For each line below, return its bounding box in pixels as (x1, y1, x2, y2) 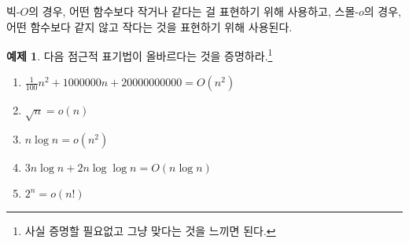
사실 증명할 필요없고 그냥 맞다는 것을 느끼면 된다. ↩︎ (24, 223, 276, 239)
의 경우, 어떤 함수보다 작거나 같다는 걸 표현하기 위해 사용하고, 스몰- (28, 3, 359, 19)
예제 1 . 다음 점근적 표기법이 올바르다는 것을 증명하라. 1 (6, 45, 273, 63)
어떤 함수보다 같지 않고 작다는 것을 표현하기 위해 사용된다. (6, 18, 293, 34)
